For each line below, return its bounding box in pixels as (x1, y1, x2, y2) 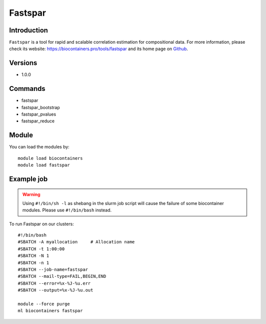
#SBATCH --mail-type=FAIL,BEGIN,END (18, 273, 106, 279)
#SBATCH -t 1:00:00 (18, 246, 65, 252)
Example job (9, 175, 48, 183)
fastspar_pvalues (21, 111, 56, 118)
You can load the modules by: (9, 144, 70, 150)
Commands (9, 85, 46, 93)
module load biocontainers (18, 155, 83, 161)
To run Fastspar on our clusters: (9, 221, 74, 227)
